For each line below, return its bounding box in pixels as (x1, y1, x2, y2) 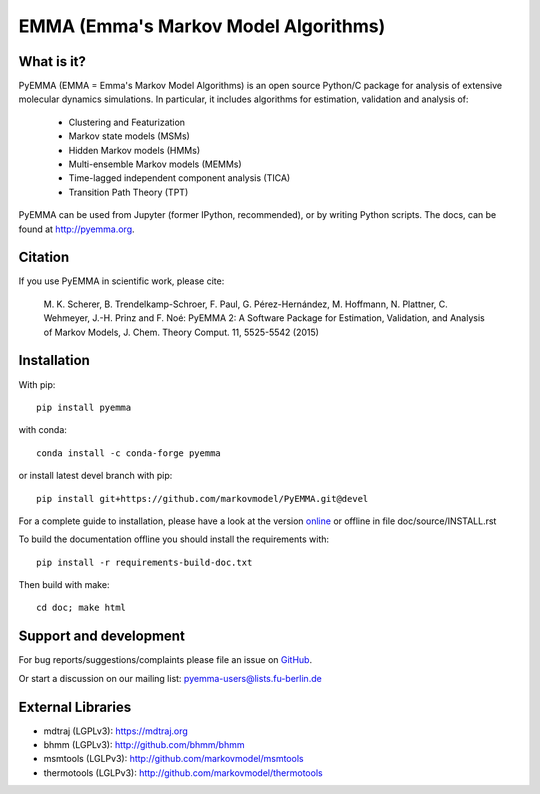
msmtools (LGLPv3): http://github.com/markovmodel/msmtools (43, 753, 304, 765)
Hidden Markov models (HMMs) (68, 144, 201, 156)
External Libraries (18, 698, 132, 715)
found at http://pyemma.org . (18, 223, 135, 235)
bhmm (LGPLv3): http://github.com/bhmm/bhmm (43, 739, 245, 751)
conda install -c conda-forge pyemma (36, 447, 222, 459)
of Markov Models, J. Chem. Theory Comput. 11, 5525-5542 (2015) (43, 326, 320, 338)
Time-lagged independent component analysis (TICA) (68, 172, 291, 184)
